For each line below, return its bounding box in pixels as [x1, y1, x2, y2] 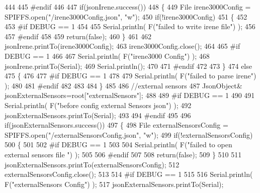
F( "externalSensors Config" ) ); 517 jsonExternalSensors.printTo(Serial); [5, 178, 224, 189]
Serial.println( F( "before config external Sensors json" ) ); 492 [5, 100, 192, 110]
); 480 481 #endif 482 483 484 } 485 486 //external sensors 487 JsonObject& [5, 80, 242, 90]
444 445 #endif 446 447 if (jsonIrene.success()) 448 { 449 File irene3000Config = [5, 2, 251, 12]
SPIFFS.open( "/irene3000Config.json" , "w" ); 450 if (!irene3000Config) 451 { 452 [5, 11, 247, 22]
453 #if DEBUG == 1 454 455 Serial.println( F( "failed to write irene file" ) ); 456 [5, 21, 255, 32]
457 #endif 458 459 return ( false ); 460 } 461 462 [5, 31, 151, 41]
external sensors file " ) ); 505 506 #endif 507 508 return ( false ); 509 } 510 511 [5, 149, 242, 159]
